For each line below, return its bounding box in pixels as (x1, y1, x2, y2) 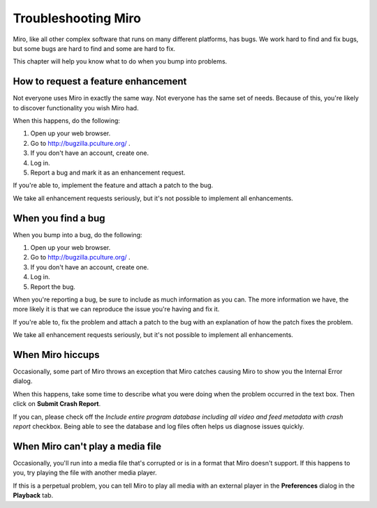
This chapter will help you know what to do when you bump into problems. (13, 57, 228, 66)
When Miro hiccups (13, 349, 101, 361)
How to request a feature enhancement (13, 75, 187, 87)
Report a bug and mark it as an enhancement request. (30, 168, 186, 177)
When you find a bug (13, 212, 105, 224)
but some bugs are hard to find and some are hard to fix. (13, 44, 176, 52)
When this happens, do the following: (13, 117, 120, 125)
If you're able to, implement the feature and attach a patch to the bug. (13, 181, 214, 190)
